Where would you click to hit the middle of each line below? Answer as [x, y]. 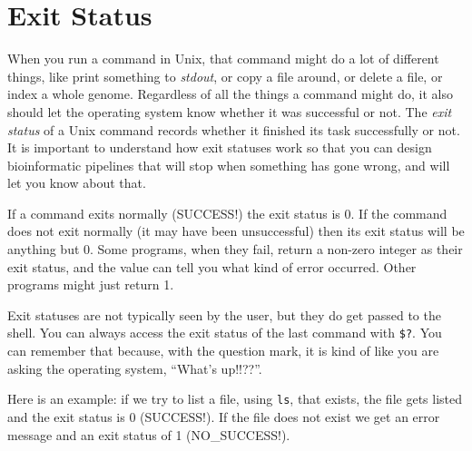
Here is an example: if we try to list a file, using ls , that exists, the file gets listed [235, 399]
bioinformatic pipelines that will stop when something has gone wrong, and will [229, 165]
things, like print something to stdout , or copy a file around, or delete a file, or [225, 76]
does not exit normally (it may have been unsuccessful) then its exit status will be [236, 231]
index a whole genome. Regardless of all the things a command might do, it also [230, 94]
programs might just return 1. [91, 284]
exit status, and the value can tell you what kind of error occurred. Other [212, 266]
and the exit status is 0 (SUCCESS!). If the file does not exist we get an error [224, 416]
